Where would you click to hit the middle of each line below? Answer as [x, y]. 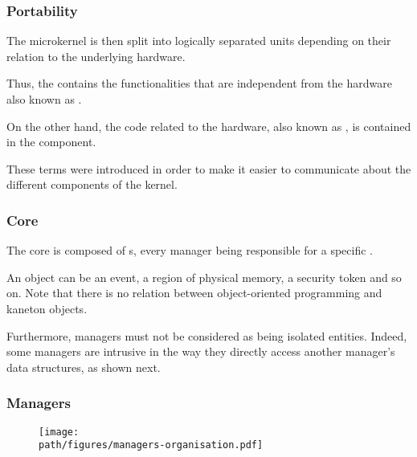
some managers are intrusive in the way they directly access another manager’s [201, 351]
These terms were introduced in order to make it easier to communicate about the [209, 168]
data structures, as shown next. [84, 367]
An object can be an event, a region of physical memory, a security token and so [204, 277]
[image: [59, 432]
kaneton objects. [47, 308]
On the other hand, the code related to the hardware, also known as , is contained [209, 126]
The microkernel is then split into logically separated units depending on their [199, 41]
